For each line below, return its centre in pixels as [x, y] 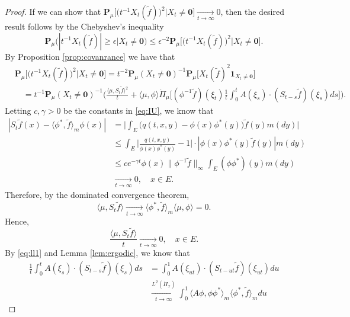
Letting [18, 110]
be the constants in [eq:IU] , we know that [139, 110]
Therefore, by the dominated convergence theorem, [97, 195]
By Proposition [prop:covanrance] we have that [90, 56]
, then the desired [252, 11]
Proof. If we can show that [53, 11]
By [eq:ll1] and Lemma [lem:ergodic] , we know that [97, 253]
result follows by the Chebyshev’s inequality [84, 26]
